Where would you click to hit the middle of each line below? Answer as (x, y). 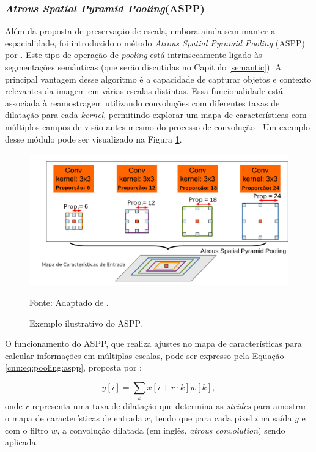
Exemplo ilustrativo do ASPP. (86, 323)
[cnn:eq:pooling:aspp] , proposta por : (73, 367)
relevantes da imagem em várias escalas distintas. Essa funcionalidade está (144, 91)
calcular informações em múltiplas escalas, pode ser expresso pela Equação (145, 355)
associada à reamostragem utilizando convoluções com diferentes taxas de (142, 102)
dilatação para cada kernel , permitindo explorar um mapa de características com (156, 115)
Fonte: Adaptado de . (69, 302)
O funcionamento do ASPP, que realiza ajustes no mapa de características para (153, 343)
